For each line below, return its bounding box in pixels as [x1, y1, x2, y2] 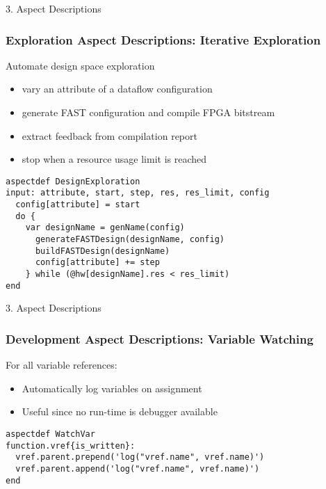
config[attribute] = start [15, 200, 140, 210]
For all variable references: [6, 358, 117, 372]
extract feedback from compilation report [22, 128, 197, 143]
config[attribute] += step [35, 257, 160, 268]
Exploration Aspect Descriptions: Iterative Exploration [6, 31, 321, 48]
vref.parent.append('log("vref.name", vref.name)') [15, 463, 260, 474]
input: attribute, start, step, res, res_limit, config [6, 188, 270, 198]
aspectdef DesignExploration [6, 176, 140, 186]
